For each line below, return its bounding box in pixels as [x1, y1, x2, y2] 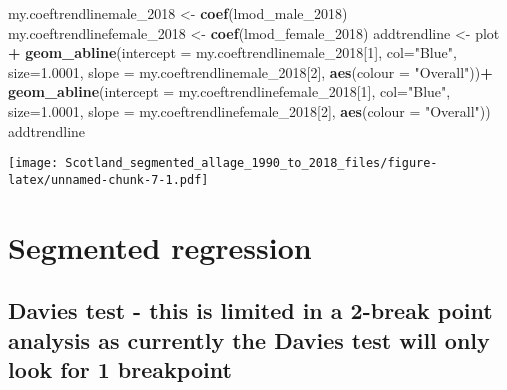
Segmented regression [8, 226, 312, 267]
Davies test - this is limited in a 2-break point [8, 295, 493, 326]
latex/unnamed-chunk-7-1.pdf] [8, 172, 209, 187]
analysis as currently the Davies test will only [8, 324, 490, 355]
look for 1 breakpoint [8, 354, 232, 385]
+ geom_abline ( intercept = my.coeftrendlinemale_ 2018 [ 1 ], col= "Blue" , [8, 42, 457, 63]
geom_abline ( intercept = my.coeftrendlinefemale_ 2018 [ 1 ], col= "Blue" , [8, 81, 451, 102]
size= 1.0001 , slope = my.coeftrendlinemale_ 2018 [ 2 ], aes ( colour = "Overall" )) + [8, 61, 493, 82]
